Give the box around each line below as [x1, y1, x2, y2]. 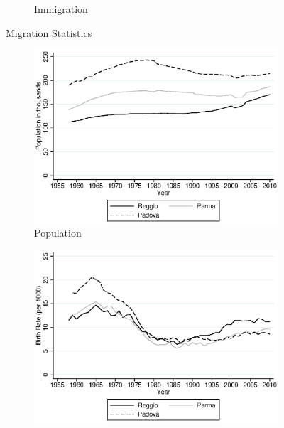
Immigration [34, 1, 88, 16]
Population [34, 225, 82, 240]
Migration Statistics [6, 25, 92, 40]
